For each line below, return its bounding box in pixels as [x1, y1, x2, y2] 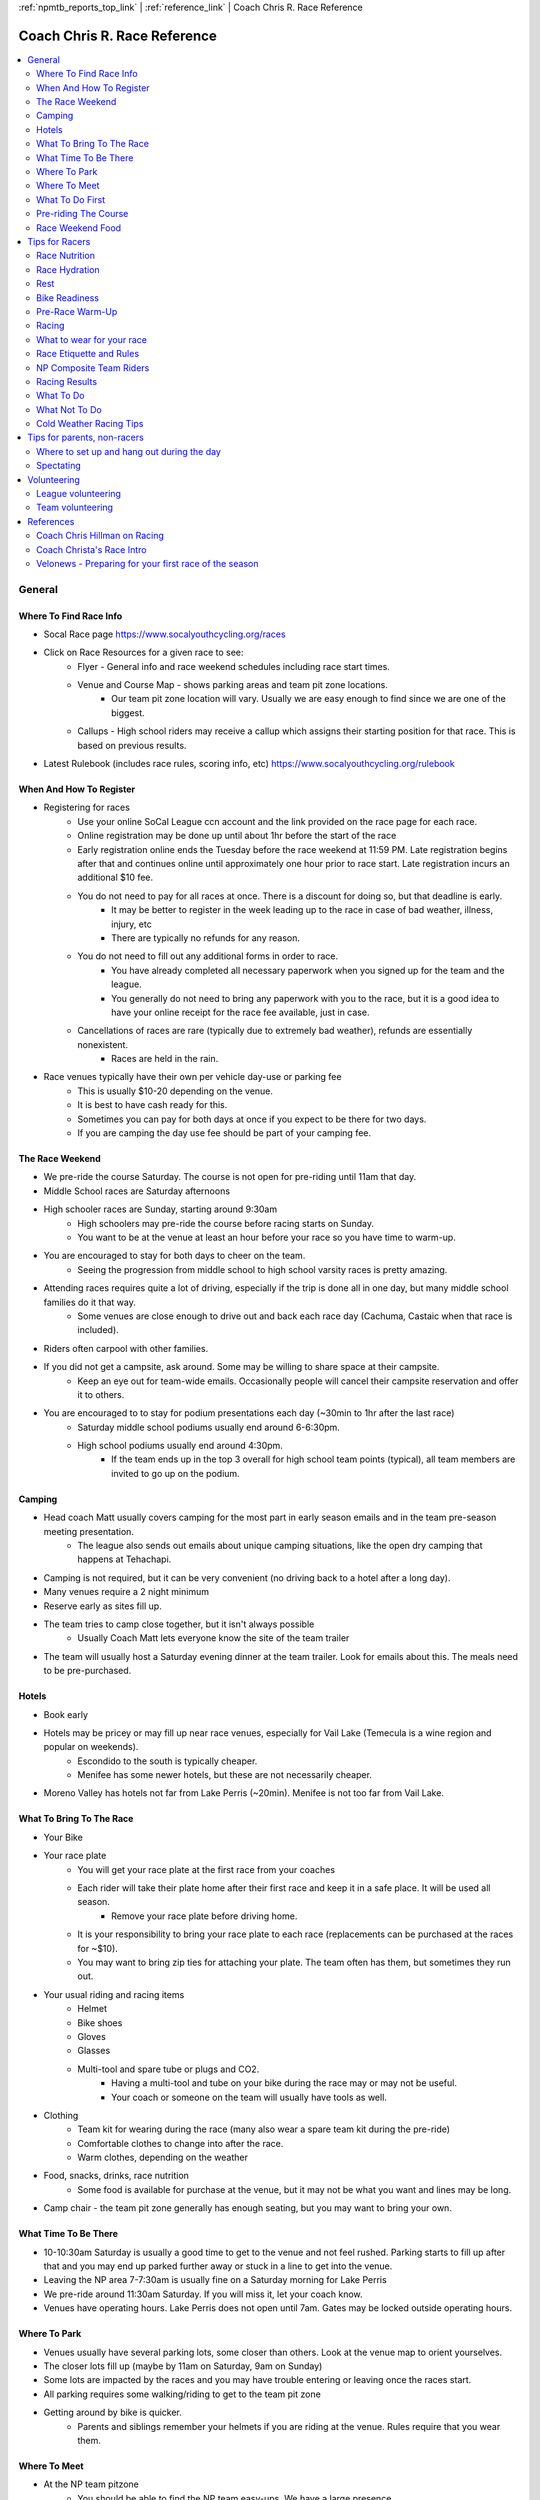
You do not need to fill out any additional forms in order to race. [77, 950, 339, 962]
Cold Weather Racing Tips [36, 418, 144, 430]
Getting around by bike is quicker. [43, 2406, 182, 2419]
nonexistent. [77, 1038, 129, 1050]
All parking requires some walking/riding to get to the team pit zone [43, 2388, 322, 2400]
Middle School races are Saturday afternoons [43, 1185, 230, 1197]
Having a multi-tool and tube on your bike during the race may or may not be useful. [111, 2077, 457, 2089]
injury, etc [111, 918, 152, 930]
